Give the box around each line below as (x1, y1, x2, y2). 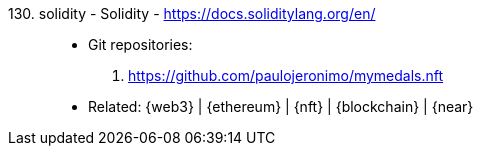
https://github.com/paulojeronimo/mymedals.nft (128, 67, 444, 84)
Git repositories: (88, 36, 193, 53)
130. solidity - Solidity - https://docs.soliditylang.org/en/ (8, 5, 376, 22)
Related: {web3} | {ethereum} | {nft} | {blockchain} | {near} (88, 98, 474, 115)
